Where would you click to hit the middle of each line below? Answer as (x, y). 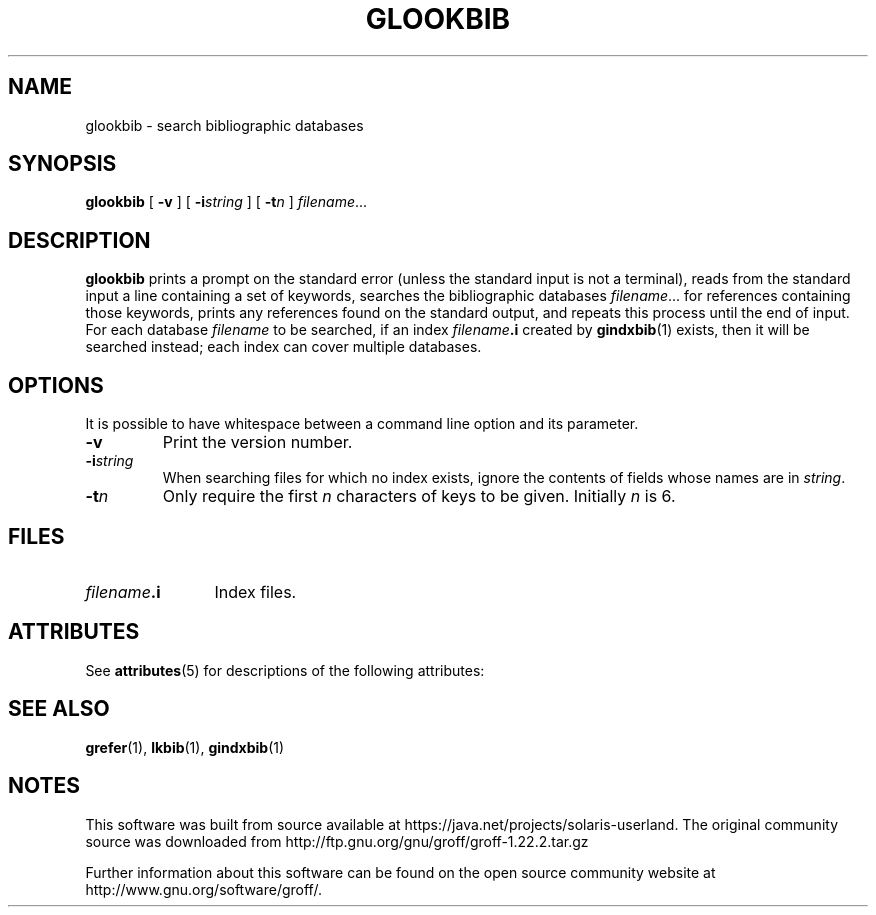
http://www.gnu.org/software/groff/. (203, 889)
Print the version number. (257, 442)
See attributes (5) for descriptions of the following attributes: (285, 670)
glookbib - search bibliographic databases (224, 125)
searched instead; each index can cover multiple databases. (283, 347)
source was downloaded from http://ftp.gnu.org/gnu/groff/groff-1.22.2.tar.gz (337, 841)
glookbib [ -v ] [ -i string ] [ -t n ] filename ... (226, 202)
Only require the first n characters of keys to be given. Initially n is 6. (419, 496)
